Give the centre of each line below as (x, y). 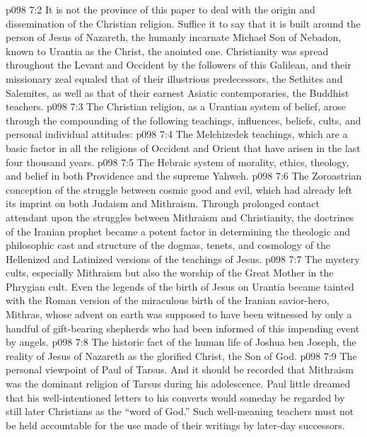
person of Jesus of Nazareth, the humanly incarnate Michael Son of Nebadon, (174, 37)
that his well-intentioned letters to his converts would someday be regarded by (175, 397)
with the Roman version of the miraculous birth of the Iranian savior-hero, (168, 300)
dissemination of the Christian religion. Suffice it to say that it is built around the (183, 23)
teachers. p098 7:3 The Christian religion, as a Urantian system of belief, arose (176, 106)
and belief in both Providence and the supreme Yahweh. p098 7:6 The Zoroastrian (184, 176)
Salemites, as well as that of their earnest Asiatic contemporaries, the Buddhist (177, 92)
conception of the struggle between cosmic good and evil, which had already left (179, 189)
